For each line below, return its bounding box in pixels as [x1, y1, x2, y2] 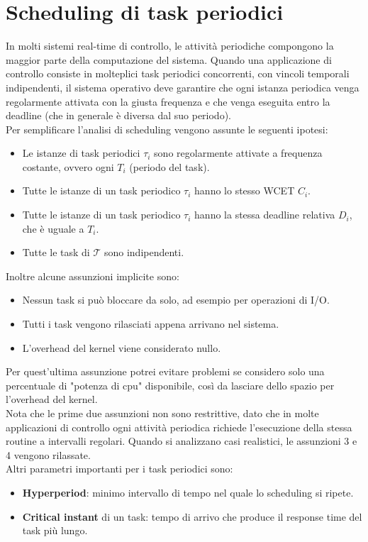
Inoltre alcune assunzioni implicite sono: [6, 268, 179, 283]
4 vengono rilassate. [6, 447, 91, 462]
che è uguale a [22, 221, 84, 236]
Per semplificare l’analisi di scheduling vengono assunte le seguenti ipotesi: [6, 121, 328, 136]
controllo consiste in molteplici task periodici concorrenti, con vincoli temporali [6, 66, 350, 81]
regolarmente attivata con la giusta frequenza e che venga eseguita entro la [6, 94, 330, 109]
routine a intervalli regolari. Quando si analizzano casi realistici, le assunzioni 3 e [6, 433, 357, 448]
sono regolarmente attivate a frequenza [154, 145, 323, 160]
